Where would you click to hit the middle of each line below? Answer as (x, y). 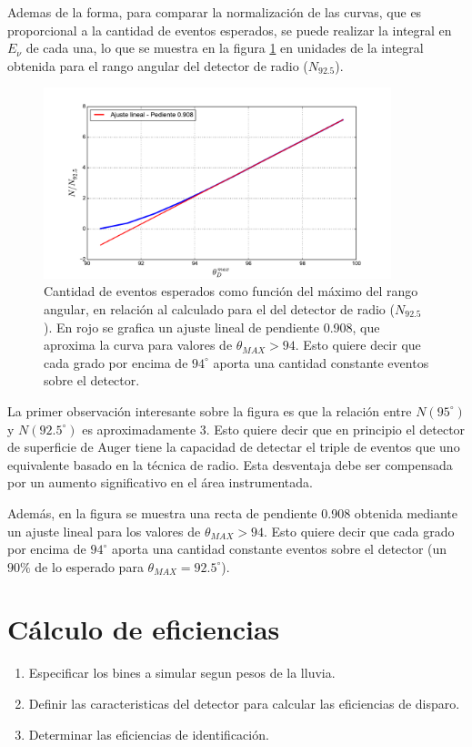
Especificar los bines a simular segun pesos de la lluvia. (182, 673)
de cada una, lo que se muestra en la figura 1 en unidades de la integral (225, 48)
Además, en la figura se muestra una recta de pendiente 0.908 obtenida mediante (232, 512)
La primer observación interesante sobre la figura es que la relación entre (210, 410)
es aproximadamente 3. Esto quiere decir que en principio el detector (274, 429)
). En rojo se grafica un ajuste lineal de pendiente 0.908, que (212, 327)
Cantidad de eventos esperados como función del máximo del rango (231, 291)
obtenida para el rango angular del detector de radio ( (158, 65)
